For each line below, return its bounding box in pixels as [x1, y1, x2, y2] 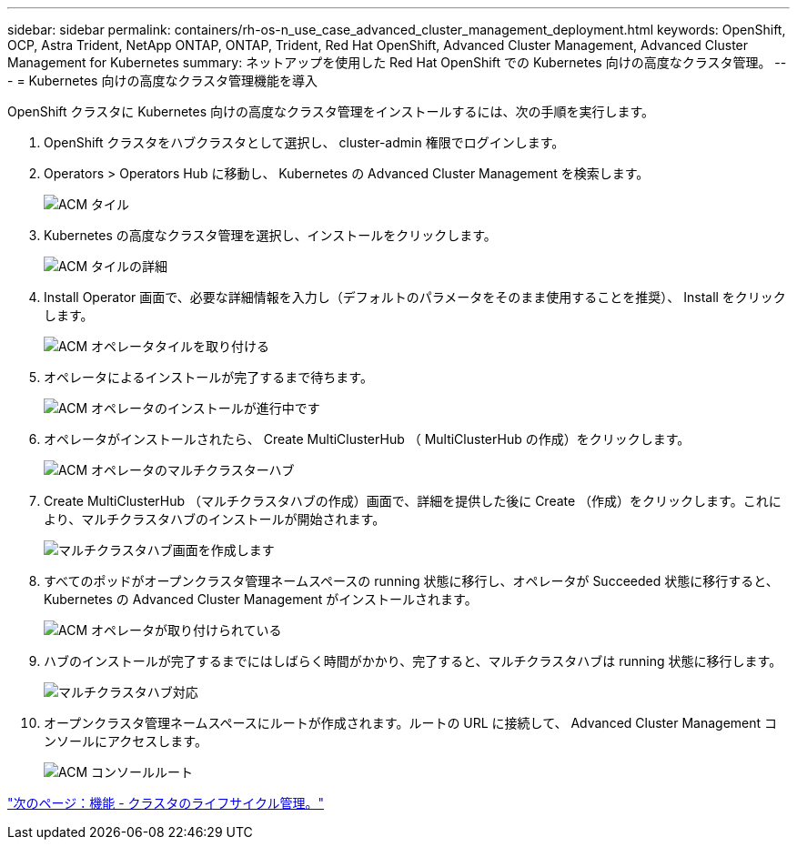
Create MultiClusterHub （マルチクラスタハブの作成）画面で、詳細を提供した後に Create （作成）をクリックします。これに [44, 493, 782, 509]
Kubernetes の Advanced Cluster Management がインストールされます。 [44, 591, 478, 607]
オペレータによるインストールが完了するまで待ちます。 [44, 369, 373, 385]
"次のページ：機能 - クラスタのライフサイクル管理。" [7, 795, 325, 811]
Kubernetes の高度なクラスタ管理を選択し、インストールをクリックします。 [44, 227, 497, 243]
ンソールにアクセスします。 [44, 733, 207, 749]
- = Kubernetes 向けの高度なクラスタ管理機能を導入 [7, 73, 318, 88]
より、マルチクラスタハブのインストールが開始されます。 [44, 511, 386, 527]
